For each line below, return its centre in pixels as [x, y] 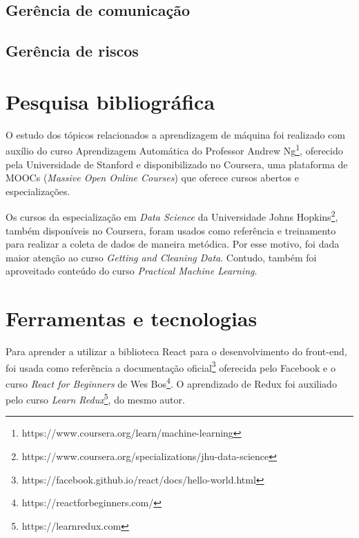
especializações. [38, 191]
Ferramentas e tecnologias [132, 318]
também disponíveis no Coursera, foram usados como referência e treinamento [171, 230]
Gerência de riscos [72, 51]
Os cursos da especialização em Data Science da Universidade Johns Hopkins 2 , [172, 216]
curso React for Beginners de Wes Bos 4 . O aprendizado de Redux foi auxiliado [171, 382]
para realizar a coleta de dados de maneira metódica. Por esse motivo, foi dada [173, 244]
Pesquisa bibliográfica [110, 101]
